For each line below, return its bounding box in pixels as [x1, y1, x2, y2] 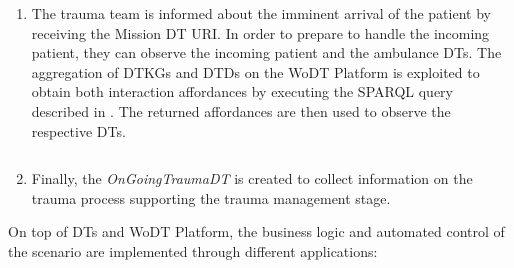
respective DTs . [31, 120, 126, 141]
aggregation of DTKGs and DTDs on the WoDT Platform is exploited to [31, 61, 480, 82]
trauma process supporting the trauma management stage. [31, 187, 391, 208]
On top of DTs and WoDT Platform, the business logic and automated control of [8, 221, 505, 242]
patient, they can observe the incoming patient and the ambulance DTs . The [31, 42, 502, 63]
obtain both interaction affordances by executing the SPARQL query [31, 81, 453, 102]
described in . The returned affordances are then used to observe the [31, 100, 451, 121]
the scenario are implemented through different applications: [8, 240, 378, 261]
